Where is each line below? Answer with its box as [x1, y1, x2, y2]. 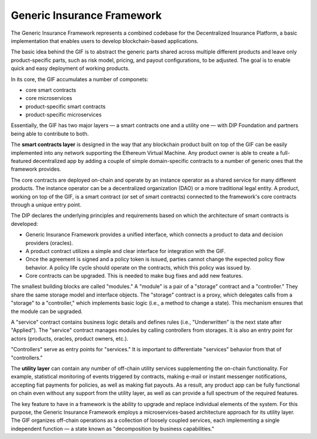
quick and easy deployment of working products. [11, 65, 130, 72]
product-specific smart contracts [25, 103, 106, 110]
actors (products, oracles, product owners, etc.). [11, 335, 129, 342]
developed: [11, 220, 38, 227]
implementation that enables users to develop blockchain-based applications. [11, 37, 199, 44]
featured [11, 158, 32, 165]
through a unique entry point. [11, 201, 82, 208]
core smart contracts [25, 86, 76, 94]
